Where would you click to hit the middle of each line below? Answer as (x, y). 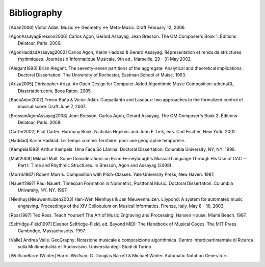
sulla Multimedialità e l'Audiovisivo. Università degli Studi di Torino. (85, 247)
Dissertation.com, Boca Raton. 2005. (55, 91)
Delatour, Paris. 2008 (39, 122)
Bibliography (36, 13)
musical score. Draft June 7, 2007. (52, 107)
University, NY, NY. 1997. (43, 190)
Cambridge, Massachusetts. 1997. (52, 231)
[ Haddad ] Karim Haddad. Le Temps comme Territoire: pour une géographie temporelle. (97, 141)
